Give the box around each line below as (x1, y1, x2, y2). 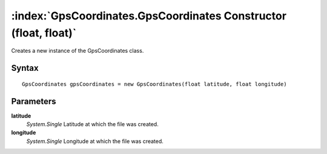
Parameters (11, 96, 56, 106)
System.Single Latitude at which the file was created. (26, 121, 159, 128)
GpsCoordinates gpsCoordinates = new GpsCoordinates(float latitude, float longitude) (22, 81, 287, 87)
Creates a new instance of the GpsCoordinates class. (11, 47, 144, 55)
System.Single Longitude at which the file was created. (26, 137, 163, 145)
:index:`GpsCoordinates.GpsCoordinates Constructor (11, 9, 287, 22)
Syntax (11, 63, 39, 73)
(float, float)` (11, 26, 77, 39)
